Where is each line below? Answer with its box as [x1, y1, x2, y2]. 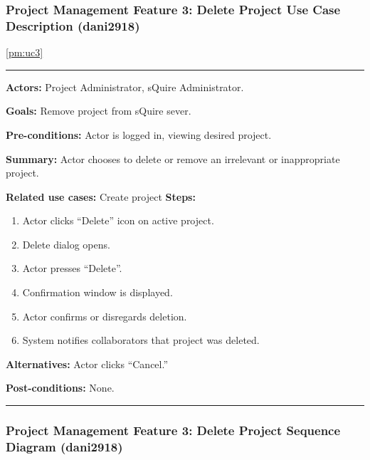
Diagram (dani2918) [6, 437, 123, 455]
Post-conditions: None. [6, 380, 115, 395]
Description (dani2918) [6, 16, 140, 34]
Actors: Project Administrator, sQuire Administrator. [6, 79, 244, 94]
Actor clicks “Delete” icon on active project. [22, 213, 214, 228]
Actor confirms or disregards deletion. [22, 308, 187, 323]
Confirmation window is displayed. [22, 285, 173, 300]
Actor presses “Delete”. [22, 261, 122, 276]
